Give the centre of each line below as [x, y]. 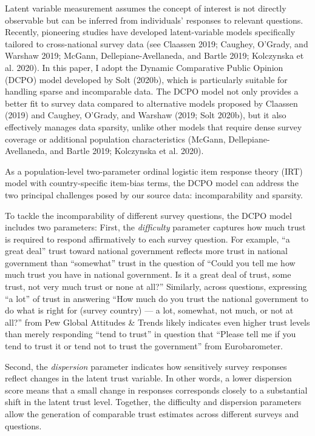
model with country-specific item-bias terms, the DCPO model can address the [152, 183]
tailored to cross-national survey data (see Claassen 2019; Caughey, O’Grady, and [157, 43]
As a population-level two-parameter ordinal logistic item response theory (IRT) [154, 171]
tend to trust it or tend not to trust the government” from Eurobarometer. [144, 346]
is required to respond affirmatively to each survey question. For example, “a [147, 239]
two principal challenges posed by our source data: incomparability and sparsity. [154, 194]
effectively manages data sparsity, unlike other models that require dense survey [154, 126]
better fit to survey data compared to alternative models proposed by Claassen [151, 103]
